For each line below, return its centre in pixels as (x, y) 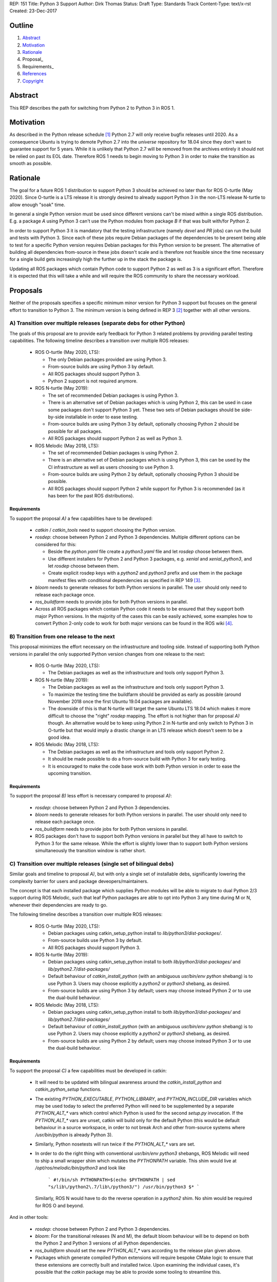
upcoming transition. (70, 773)
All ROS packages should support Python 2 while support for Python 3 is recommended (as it (146, 488)
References (34, 74)
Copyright (33, 81)
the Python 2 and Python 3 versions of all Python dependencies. (103, 1243)
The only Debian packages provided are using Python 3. (107, 359)
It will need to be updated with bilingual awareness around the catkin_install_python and (128, 1082)
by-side (56, 417)
